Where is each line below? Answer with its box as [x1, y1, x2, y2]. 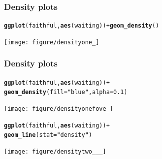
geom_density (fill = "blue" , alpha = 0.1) [4, 89, 128, 96]
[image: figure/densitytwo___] [4, 148, 106, 156]
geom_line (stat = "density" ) [4, 131, 93, 139]
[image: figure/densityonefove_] [4, 105, 113, 113]
